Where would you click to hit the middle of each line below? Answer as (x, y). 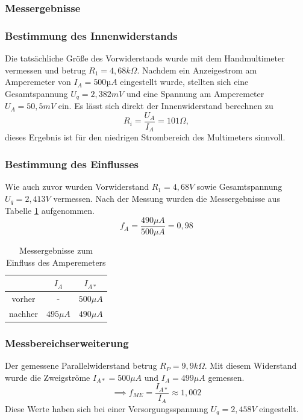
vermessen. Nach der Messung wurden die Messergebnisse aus (167, 198)
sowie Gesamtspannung (239, 186)
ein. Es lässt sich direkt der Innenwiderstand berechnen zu (166, 106)
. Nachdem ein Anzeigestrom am (197, 70)
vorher (23, 298)
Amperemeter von (38, 82)
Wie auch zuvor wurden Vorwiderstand (77, 186)
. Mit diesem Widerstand (251, 365)
